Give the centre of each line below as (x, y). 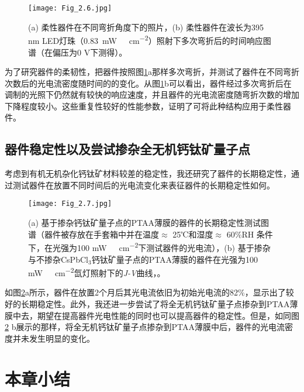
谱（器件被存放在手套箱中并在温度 (94, 234)
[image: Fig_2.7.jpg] (70, 204)
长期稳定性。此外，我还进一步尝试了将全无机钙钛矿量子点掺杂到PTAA (155, 303)
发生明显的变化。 (62, 338)
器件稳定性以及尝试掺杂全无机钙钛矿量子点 (127, 149)
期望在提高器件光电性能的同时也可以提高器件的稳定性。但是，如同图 (168, 315)
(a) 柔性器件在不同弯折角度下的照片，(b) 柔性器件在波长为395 (146, 27)
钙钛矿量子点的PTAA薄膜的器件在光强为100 (175, 259)
